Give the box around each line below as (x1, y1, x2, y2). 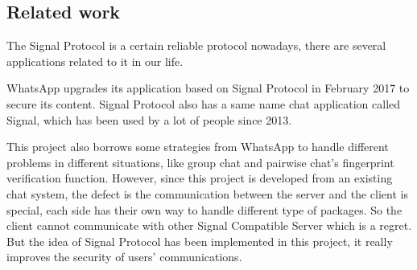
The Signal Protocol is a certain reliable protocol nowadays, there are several (6, 37, 386, 54)
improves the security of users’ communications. (6, 248, 242, 265)
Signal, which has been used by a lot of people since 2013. (6, 111, 292, 128)
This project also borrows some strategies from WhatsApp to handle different (6, 138, 389, 155)
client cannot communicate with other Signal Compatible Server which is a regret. (6, 217, 412, 234)
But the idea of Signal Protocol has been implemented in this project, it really (6, 232, 393, 249)
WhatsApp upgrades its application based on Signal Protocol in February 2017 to (6, 80, 410, 96)
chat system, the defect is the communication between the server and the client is (6, 185, 408, 202)
